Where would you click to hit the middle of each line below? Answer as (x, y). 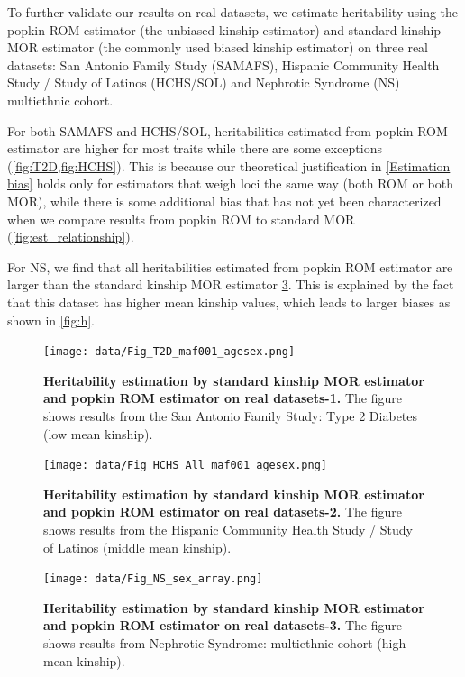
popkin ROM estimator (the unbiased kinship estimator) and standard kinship (224, 29)
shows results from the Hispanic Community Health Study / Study (228, 529)
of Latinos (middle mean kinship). (137, 547)
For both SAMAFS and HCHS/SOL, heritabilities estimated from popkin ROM (228, 130)
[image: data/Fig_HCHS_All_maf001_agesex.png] (185, 466)
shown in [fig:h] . (51, 320)
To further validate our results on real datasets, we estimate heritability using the (233, 12)
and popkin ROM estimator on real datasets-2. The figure (223, 512)
